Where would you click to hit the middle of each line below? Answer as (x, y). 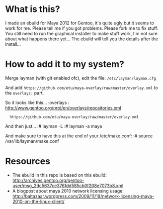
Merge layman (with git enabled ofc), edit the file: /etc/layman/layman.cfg (81, 78)
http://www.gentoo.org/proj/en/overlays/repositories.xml (63, 107)
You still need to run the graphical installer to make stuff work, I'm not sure (81, 33)
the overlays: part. (25, 93)
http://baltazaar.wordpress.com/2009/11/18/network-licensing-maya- (83, 196)
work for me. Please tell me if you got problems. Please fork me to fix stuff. (81, 28)
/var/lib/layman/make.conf (32, 141)
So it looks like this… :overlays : (37, 103)
